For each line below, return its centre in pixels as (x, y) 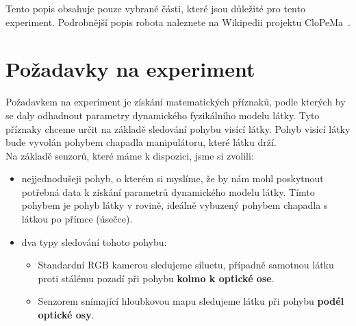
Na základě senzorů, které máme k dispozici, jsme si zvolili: (130, 155)
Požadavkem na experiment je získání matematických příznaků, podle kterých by (176, 102)
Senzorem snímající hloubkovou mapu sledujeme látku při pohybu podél (191, 301)
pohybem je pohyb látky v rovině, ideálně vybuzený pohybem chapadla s (175, 205)
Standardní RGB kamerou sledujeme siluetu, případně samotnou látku (186, 265)
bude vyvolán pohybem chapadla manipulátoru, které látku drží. (141, 142)
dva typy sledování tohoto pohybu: (94, 241)
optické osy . (66, 315)
